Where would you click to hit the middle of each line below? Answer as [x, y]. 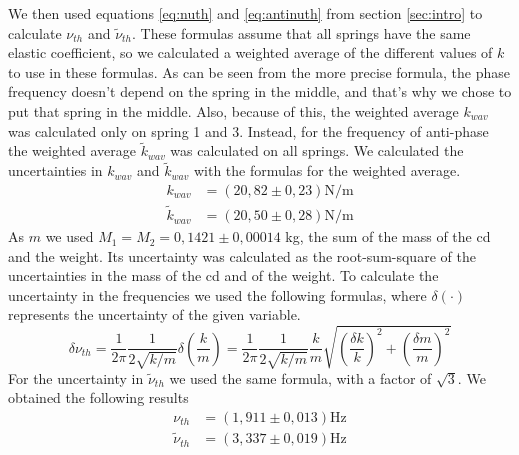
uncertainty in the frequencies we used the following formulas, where [217, 294]
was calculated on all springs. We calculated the [317, 150]
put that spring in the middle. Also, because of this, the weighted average [233, 110]
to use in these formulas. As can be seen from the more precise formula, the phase [259, 71]
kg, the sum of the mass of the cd [388, 236]
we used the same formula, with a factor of [300, 377]
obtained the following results [98, 397]
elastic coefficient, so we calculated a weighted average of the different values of [250, 52]
